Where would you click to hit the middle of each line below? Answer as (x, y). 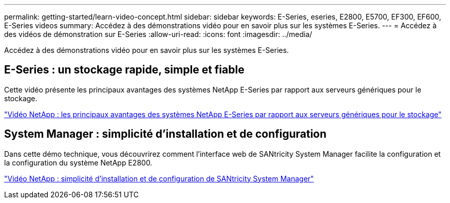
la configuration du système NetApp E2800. (78, 162)
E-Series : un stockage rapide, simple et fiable (124, 70)
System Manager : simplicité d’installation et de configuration (165, 134)
